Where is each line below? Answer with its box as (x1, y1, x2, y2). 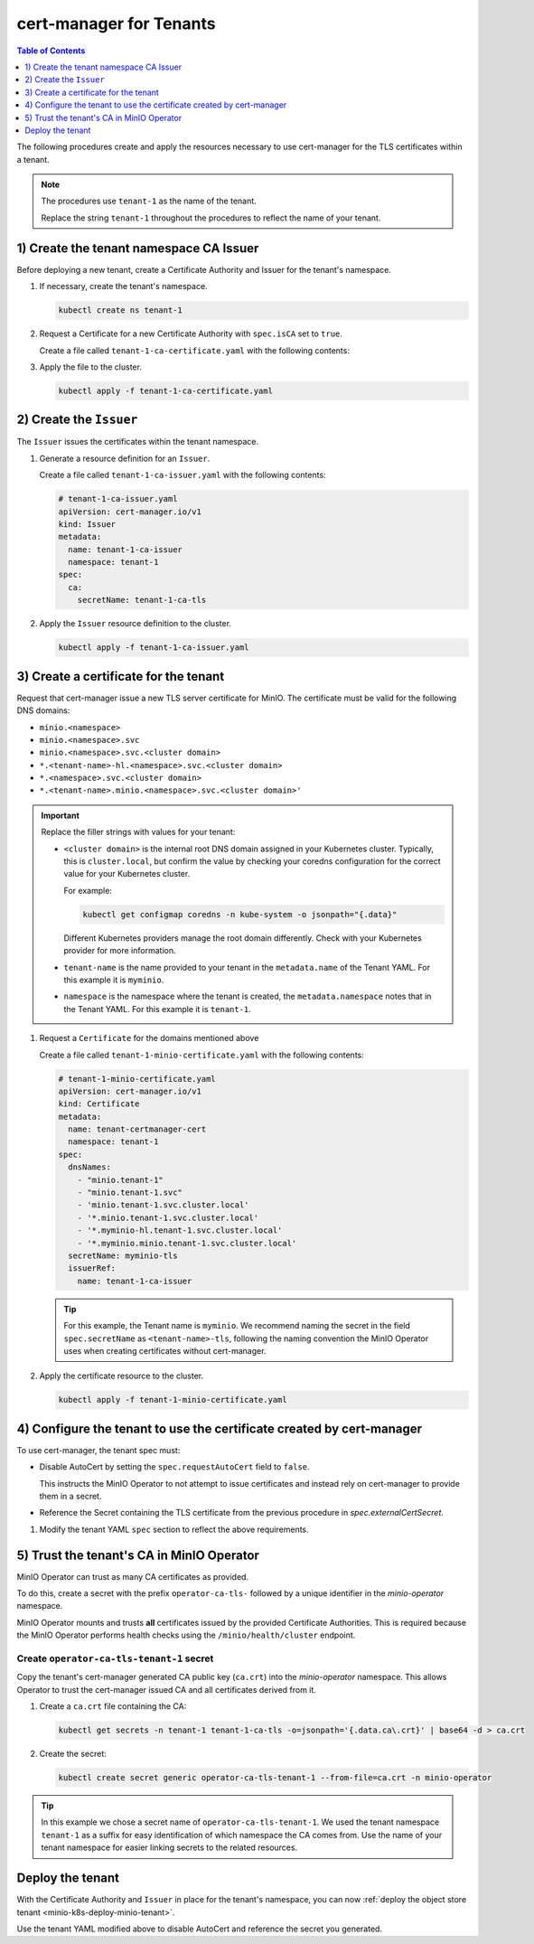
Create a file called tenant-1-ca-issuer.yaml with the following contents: (39, 470, 326, 481)
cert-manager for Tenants (16, 14, 216, 33)
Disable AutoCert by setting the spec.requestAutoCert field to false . (39, 1461, 311, 1472)
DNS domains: (16, 705, 70, 716)
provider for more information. (63, 945, 176, 956)
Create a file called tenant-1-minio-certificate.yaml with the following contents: (39, 1049, 365, 1060)
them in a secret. (39, 1490, 102, 1501)
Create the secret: (39, 1749, 108, 1760)
